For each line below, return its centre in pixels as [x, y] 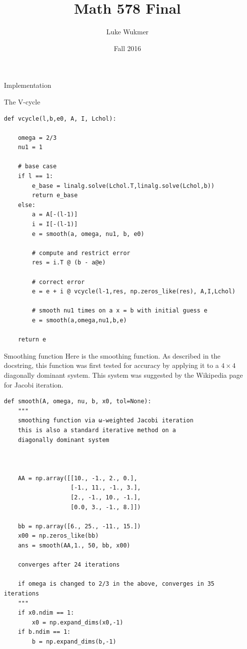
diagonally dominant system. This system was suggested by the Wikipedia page [123, 375]
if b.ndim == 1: [44, 632]
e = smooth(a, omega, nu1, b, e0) [88, 234]
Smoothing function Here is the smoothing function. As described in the [112, 355]
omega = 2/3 [37, 138]
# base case [37, 167]
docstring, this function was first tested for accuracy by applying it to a [111, 365]
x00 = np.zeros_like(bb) [58, 536]
